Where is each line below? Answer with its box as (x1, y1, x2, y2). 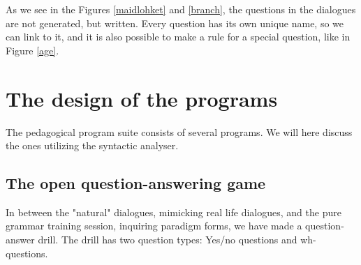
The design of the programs (6, 84, 278, 112)
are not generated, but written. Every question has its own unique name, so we (6, 15, 344, 30)
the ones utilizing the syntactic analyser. (6, 138, 179, 153)
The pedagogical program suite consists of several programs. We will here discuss (6, 124, 353, 139)
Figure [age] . (6, 43, 59, 57)
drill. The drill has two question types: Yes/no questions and (38, 232, 297, 247)
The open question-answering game (6, 172, 266, 194)
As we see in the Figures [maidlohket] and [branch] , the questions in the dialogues (6, 2, 356, 16)
